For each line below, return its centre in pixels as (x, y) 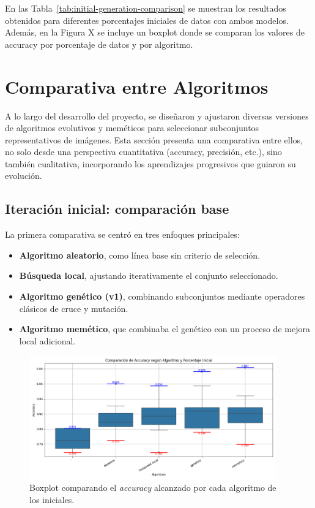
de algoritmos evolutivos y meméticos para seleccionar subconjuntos (132, 128)
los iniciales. (52, 499)
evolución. (24, 176)
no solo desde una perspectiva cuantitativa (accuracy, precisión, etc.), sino (143, 152)
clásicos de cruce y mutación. (74, 308)
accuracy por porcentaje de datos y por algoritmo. (99, 44)
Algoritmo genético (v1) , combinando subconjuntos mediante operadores (162, 296)
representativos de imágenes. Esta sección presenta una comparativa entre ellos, (154, 139)
